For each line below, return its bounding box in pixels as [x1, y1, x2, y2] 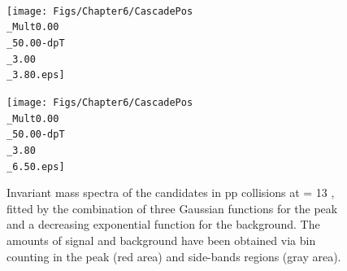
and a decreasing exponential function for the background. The [7, 216, 320, 233]
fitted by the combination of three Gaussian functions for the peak [7, 199, 338, 216]
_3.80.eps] [7, 69, 65, 81]
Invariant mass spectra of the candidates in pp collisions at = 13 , [7, 184, 335, 201]
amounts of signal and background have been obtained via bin [7, 231, 316, 248]
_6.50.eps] [7, 160, 65, 173]
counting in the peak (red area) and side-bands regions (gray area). [7, 247, 341, 264]
